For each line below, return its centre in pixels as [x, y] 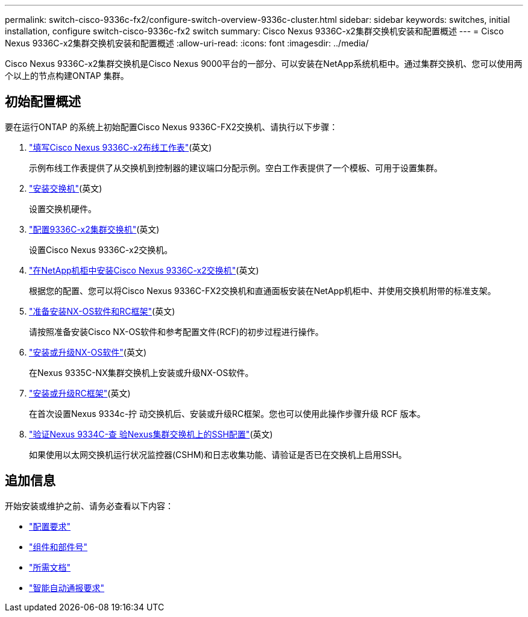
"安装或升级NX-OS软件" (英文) [88, 352]
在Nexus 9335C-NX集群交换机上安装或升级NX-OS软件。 [141, 372]
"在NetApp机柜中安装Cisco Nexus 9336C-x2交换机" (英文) [144, 270]
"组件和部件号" [58, 547]
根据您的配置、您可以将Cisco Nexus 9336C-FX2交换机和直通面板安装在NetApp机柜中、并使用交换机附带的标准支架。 [262, 290]
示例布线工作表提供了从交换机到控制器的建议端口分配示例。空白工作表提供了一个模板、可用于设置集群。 [236, 168]
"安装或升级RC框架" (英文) [80, 393]
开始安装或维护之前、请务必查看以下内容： [89, 506]
